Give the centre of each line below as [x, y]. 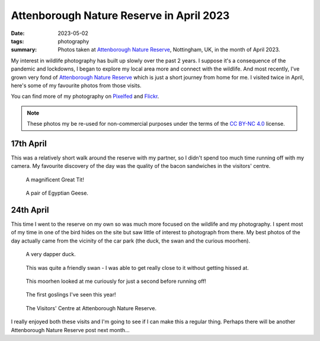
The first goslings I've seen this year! [71, 295]
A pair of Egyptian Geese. [57, 193]
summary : [24, 50]
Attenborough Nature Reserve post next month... [70, 330]
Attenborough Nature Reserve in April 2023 [120, 15]
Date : [18, 33]
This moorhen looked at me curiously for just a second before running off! [116, 281]
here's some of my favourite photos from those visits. [76, 85]
